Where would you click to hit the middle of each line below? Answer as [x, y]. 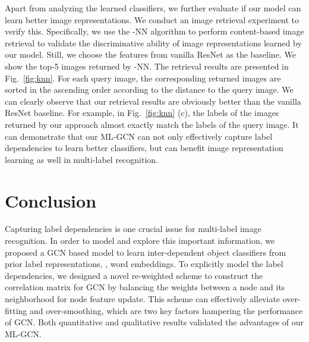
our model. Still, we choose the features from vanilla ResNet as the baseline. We [150, 54]
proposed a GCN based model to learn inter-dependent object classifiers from [146, 252]
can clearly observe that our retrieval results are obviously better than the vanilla [153, 101]
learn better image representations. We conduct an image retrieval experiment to [152, 19]
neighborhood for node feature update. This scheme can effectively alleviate [143, 299]
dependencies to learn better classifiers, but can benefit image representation [144, 148]
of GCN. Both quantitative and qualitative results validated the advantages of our [154, 322]
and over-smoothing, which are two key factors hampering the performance [166, 310]
